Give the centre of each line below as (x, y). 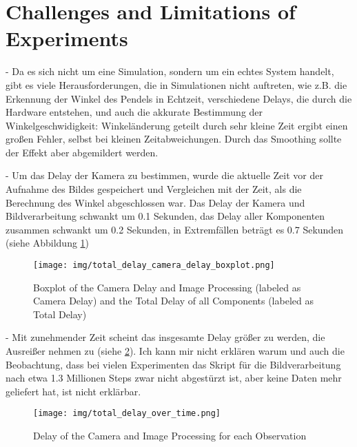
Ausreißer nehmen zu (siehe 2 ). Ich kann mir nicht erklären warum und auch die (175, 351)
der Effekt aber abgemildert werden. (82, 152)
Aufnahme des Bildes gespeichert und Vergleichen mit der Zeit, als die (154, 189)
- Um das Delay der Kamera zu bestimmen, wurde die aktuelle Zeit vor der (164, 175)
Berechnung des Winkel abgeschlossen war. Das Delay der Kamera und (155, 202)
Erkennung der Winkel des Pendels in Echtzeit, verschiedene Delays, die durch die (179, 98)
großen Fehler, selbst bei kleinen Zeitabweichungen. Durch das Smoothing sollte (174, 139)
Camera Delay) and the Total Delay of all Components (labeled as (173, 301)
